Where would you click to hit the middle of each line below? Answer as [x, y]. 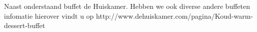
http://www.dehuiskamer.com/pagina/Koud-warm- [175, 16]
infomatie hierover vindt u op [49, 16]
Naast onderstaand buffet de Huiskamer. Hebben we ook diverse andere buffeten [127, 6]
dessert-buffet [25, 25]
